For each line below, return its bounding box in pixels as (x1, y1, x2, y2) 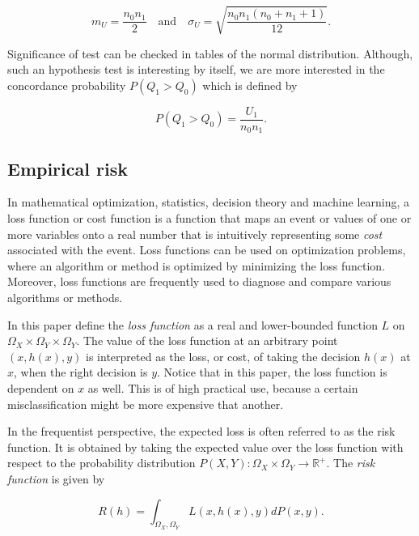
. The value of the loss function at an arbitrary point (76, 332, 338, 349)
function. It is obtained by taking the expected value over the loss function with (7, 438, 404, 455)
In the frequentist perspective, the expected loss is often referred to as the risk (7, 423, 396, 440)
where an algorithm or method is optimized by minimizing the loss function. (7, 257, 386, 274)
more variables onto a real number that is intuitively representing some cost (7, 225, 383, 242)
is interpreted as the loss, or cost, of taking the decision (86, 347, 361, 364)
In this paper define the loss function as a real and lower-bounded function (7, 316, 378, 333)
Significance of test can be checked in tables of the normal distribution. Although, (7, 45, 413, 62)
